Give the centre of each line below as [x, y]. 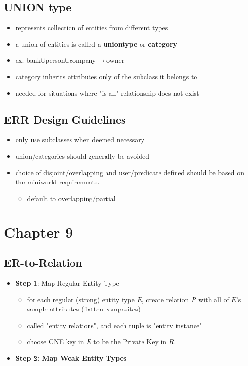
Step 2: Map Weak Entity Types [71, 357]
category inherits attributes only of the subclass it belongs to [106, 76]
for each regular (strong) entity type [81, 299]
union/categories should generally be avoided [82, 156]
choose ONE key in [55, 341]
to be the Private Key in [130, 341]
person [55, 60]
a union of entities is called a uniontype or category [96, 44]
